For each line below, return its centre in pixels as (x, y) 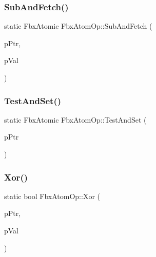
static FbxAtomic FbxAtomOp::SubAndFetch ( (78, 26)
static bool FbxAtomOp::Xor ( (52, 196)
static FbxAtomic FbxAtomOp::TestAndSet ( (75, 119)
